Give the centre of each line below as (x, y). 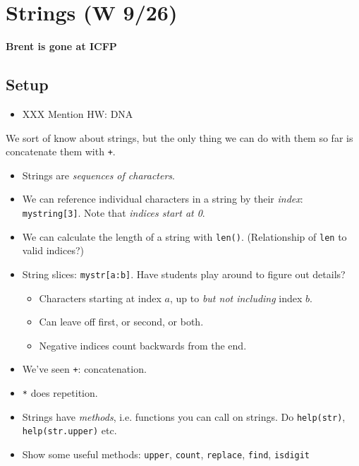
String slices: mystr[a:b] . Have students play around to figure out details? (184, 274)
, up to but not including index (236, 298)
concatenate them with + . (61, 151)
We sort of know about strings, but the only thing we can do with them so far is (179, 137)
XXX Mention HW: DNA (78, 113)
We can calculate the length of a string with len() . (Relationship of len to (184, 236)
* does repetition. (60, 392)
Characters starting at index (100, 298)
